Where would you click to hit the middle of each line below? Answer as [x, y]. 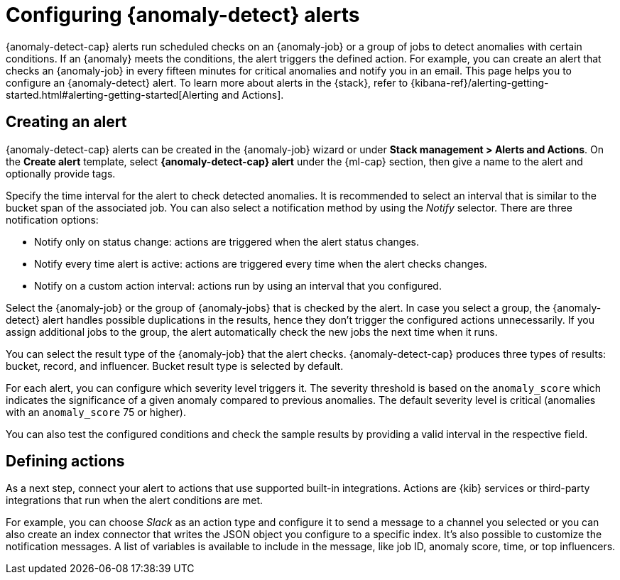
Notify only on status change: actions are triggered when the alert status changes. [227, 241]
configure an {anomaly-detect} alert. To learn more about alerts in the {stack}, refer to [207, 82]
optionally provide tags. [61, 173]
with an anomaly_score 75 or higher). [96, 412]
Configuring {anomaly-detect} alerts [183, 15]
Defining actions [65, 461]
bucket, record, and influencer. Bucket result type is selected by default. [175, 366]
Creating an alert [66, 122]
